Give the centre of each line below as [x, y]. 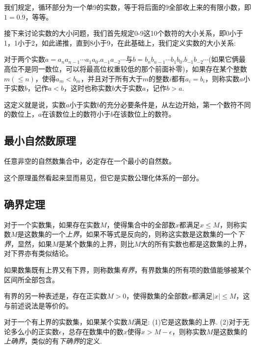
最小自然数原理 [40, 140]
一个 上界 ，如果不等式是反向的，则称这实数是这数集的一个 [144, 234]
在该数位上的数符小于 [76, 114]
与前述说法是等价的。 [38, 305]
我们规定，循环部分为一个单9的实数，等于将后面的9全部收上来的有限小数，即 [127, 7]
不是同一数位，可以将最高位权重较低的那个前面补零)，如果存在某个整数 [132, 68]
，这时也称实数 [88, 88]
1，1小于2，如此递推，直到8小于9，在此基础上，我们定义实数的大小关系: [120, 42]
